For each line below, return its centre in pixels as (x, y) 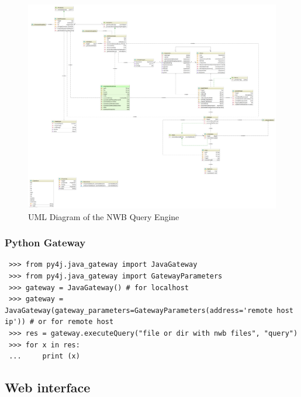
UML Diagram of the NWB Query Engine (104, 216)
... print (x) (44, 356)
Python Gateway (45, 243)
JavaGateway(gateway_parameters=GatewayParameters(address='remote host (149, 310)
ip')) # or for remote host (59, 322)
